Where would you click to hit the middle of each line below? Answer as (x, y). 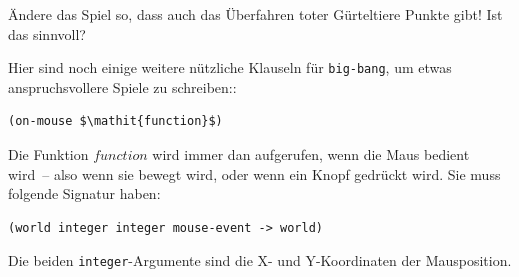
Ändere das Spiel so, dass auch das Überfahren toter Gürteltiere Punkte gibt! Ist (255, 14)
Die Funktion (48, 154)
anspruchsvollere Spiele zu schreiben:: (122, 86)
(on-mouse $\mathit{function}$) (115, 121)
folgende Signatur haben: (84, 193)
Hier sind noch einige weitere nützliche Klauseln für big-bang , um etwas (230, 67)
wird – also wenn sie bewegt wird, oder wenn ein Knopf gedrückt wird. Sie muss (254, 173)
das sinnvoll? (47, 33)
